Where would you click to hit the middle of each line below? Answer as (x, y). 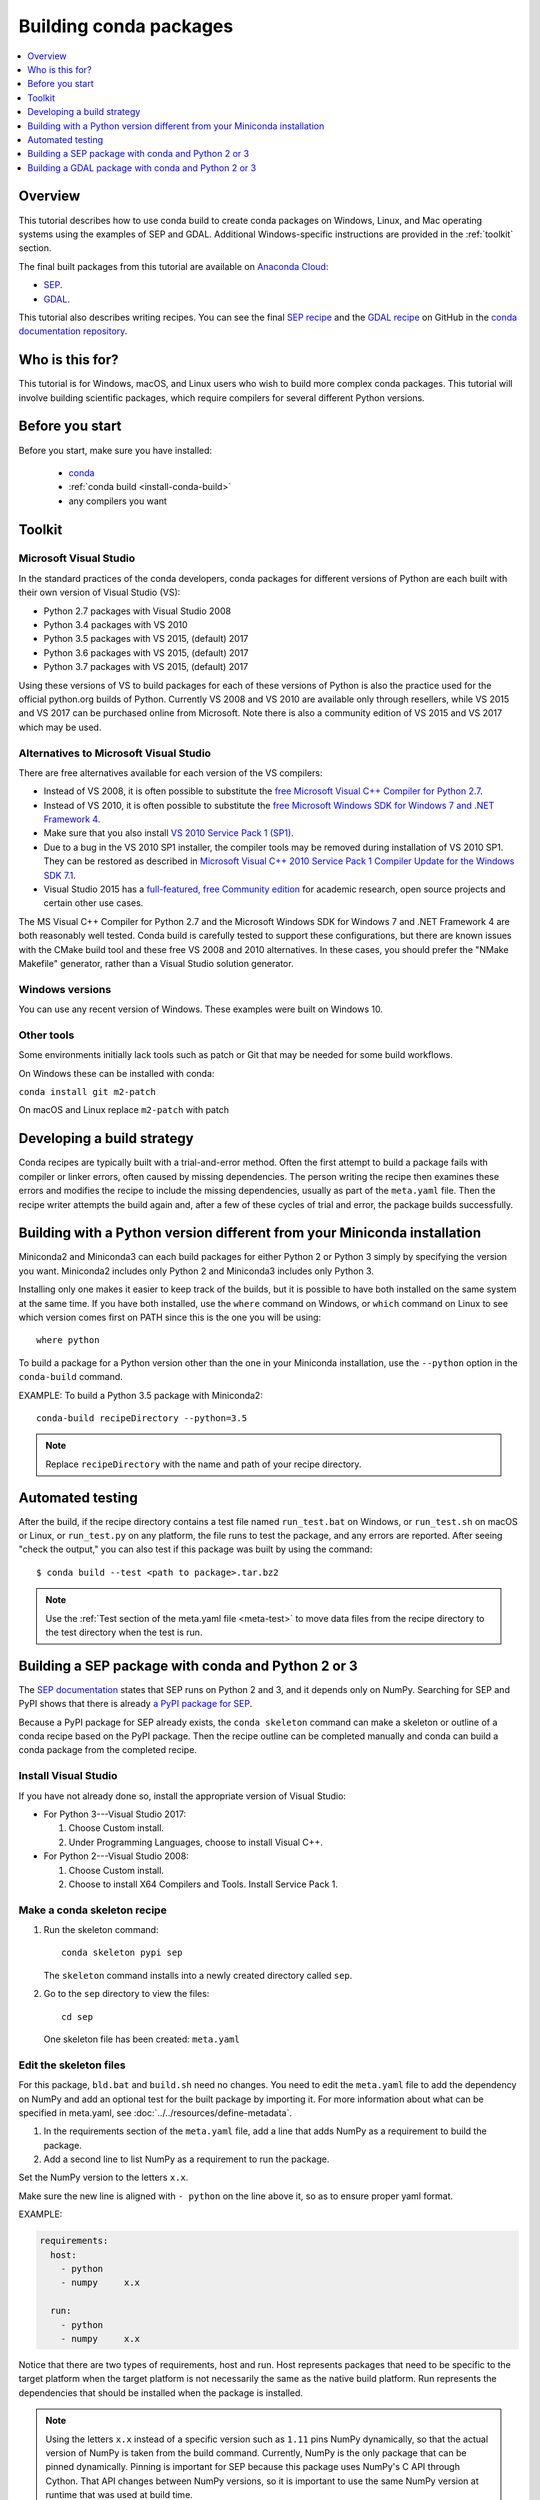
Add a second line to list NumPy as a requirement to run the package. (186, 2159)
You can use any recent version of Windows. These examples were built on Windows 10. (201, 1009)
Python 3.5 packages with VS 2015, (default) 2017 (146, 639)
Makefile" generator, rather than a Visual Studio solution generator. (156, 963)
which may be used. (60, 727)
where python (68, 1340)
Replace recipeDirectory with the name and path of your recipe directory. (203, 1464)
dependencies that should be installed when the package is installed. (161, 2392)
